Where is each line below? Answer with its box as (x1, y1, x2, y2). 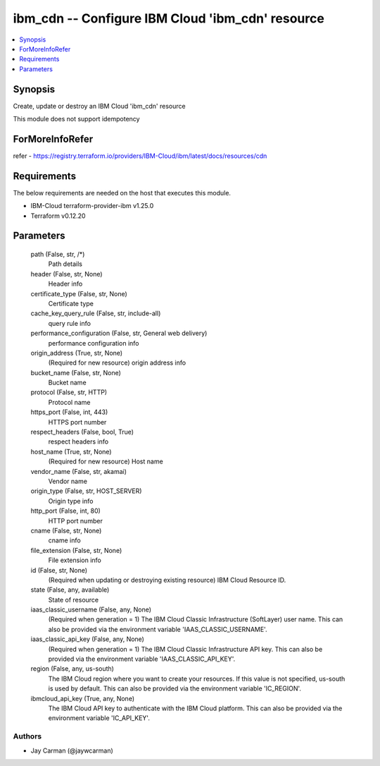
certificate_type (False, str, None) (30, 289, 128, 298)
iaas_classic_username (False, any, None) (30, 605, 151, 614)
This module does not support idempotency (13, 115, 140, 123)
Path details (48, 260, 83, 268)
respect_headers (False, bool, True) (30, 427, 134, 437)
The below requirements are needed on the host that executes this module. (13, 188, 232, 197)
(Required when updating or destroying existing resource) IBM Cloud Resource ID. (48, 576, 286, 584)
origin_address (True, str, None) (30, 348, 123, 357)
